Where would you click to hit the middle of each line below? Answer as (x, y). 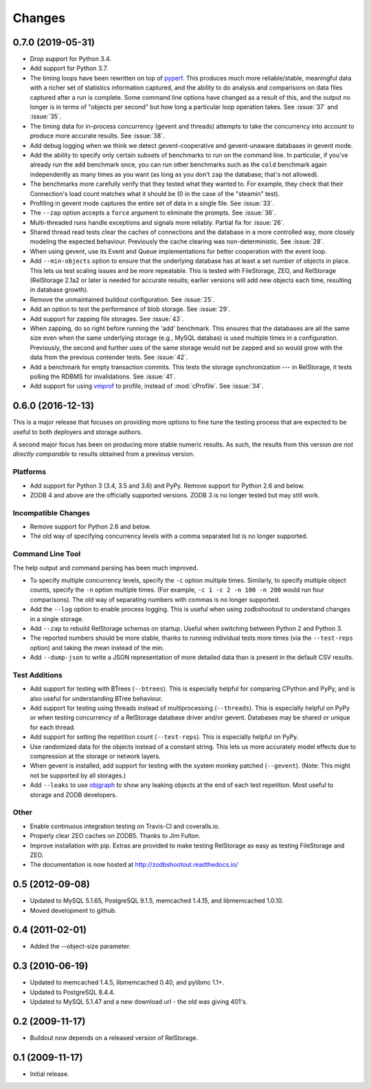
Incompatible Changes (52, 513)
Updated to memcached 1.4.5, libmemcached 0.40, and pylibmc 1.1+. (127, 982)
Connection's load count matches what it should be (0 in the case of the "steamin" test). (155, 193)
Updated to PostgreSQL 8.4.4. (72, 992)
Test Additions (38, 675)
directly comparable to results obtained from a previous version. (104, 454)
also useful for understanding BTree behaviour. (96, 698)
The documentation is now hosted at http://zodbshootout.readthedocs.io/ (134, 865)
